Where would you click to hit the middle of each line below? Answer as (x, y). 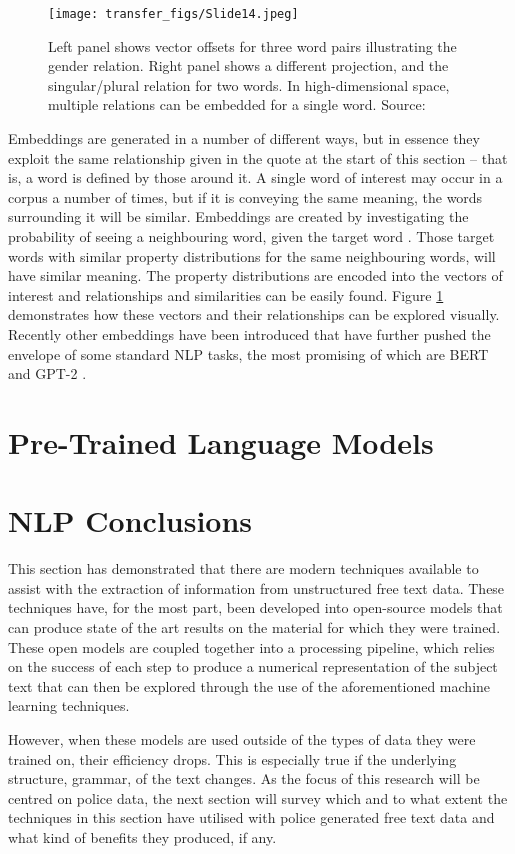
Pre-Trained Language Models (221, 441)
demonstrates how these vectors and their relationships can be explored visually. (254, 314)
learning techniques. (69, 705)
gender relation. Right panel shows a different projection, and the (248, 65)
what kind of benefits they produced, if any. (142, 836)
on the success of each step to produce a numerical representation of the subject (253, 666)
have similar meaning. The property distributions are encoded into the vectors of (255, 275)
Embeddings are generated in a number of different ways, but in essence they (244, 138)
